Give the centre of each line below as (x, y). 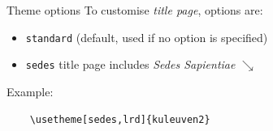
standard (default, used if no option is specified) (147, 37)
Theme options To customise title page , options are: (135, 10)
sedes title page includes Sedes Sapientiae (130, 64)
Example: (30, 91)
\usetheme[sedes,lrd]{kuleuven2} (120, 119)
